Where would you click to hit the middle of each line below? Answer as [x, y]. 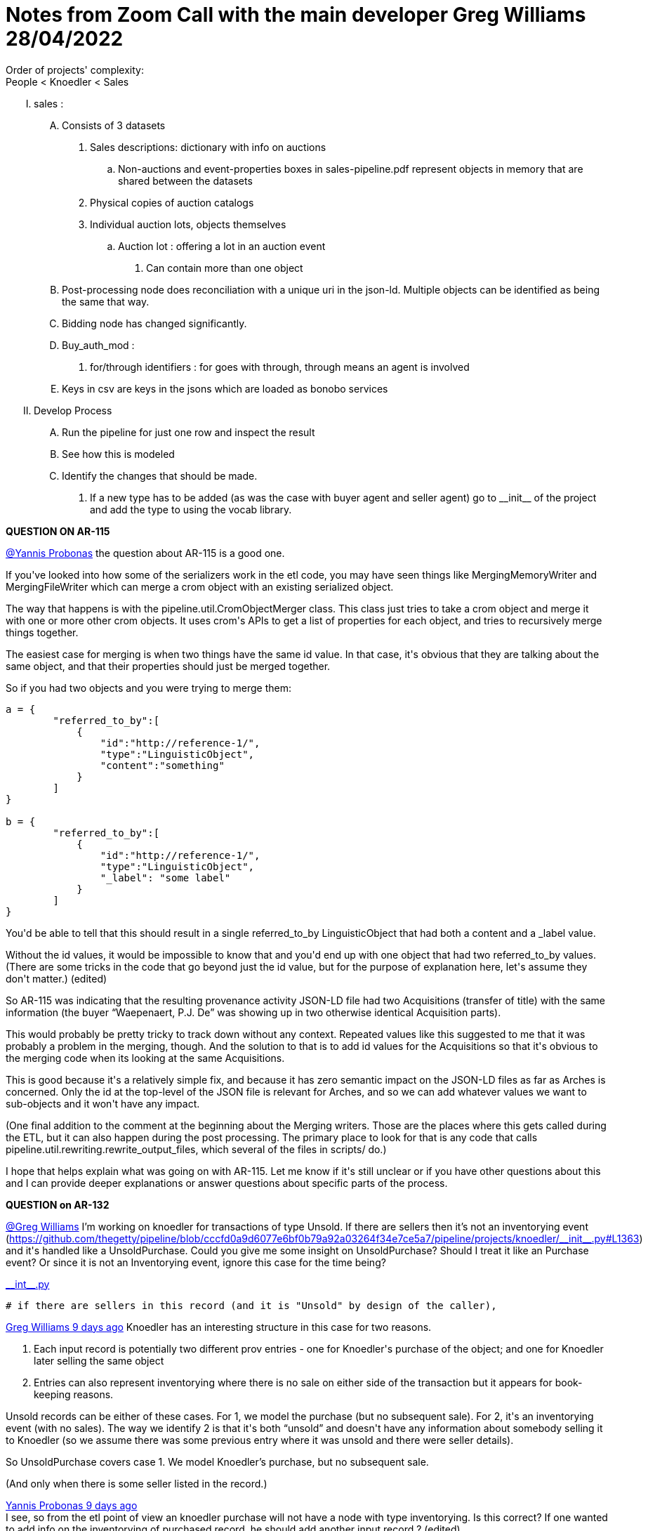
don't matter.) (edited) [57, 978]
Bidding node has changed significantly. [154, 323]
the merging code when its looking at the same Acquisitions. [145, 1058]
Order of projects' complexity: [75, 70]
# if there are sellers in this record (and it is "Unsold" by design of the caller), [251, 1305]
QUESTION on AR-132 [58, 1204]
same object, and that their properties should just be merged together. [168, 666]
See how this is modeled [118, 454]
